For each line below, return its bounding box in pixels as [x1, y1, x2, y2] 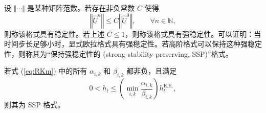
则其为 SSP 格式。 [4, 99, 65, 110]
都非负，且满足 [126, 65, 177, 76]
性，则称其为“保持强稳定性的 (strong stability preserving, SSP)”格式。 [4, 48, 233, 59]
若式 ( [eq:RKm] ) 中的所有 [4, 65, 87, 76]
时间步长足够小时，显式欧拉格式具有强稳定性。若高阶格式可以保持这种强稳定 [4, 38, 262, 49]
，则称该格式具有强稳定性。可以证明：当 [125, 28, 261, 39]
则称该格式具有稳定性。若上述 [4, 28, 104, 39]
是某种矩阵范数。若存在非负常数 [27, 3, 135, 13]
